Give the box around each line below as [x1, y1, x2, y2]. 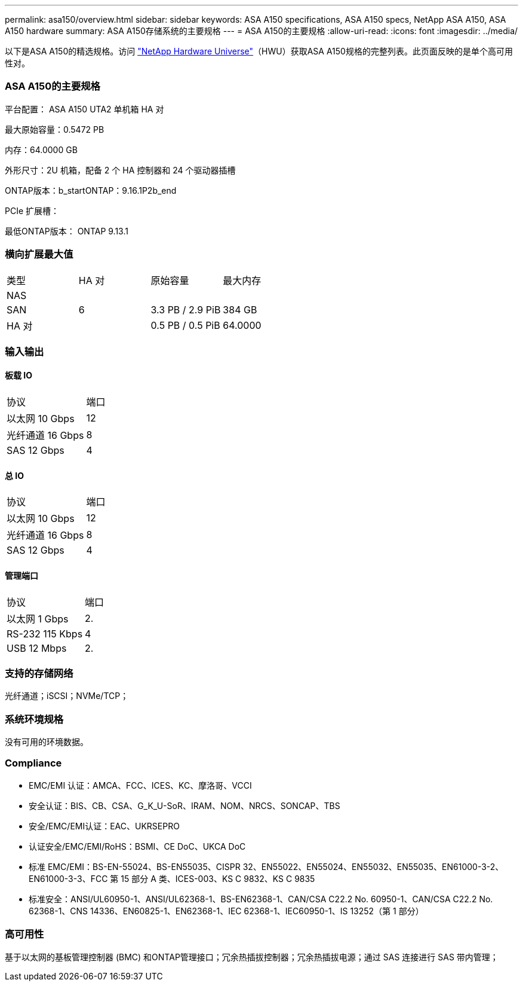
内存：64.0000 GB [5, 144, 78, 155]
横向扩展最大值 [5, 248, 73, 261]
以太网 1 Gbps [7, 612, 69, 625]
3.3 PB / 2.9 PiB [150, 303, 221, 316]
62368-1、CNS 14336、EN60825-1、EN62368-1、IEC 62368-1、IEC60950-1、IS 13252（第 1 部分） [29, 905, 424, 916]
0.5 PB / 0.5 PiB [150, 319, 220, 331]
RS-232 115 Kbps [7, 627, 83, 640]
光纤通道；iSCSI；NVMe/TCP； [5, 691, 129, 701]
